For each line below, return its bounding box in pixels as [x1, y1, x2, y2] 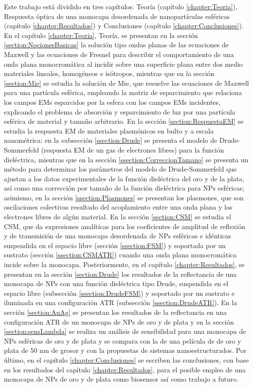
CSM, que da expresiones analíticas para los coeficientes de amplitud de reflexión [4, 221, 245, 231]
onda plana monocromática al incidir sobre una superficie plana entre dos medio [4, 58, 243, 69]
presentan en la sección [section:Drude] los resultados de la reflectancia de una [4, 269, 237, 279]
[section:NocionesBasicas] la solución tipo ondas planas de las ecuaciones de [4, 39, 229, 50]
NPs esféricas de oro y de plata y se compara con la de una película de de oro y [4, 335, 241, 346]
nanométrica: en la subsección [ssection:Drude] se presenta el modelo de [4, 135, 217, 145]
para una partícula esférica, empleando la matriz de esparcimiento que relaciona [4, 87, 242, 97]
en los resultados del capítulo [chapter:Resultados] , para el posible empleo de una [4, 364, 246, 374]
